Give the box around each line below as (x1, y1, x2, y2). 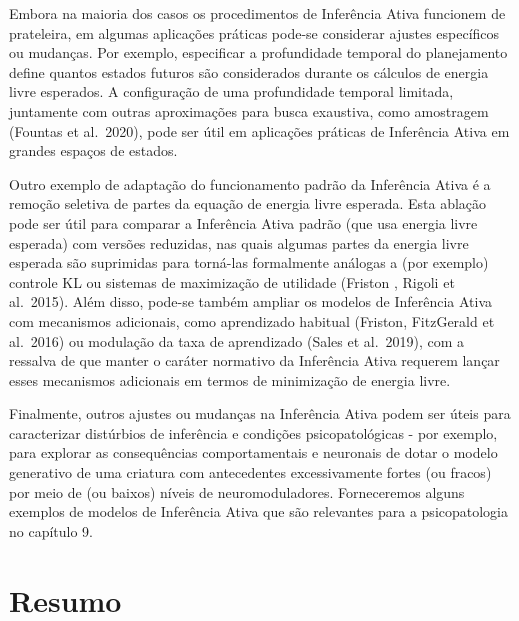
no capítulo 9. (9, 520, 94, 541)
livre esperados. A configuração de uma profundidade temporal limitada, (9, 81, 454, 102)
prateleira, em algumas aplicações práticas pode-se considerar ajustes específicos (9, 22, 500, 43)
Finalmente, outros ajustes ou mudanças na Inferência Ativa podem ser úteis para (9, 403, 511, 424)
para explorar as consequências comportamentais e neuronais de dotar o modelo (9, 442, 498, 463)
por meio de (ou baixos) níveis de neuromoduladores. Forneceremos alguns (9, 481, 465, 502)
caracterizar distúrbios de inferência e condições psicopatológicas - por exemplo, (9, 422, 498, 443)
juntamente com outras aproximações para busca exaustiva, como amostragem (9, 100, 489, 121)
